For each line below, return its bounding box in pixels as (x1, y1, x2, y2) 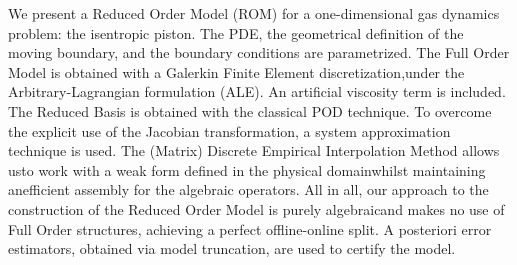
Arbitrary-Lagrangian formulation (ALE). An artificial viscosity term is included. (8, 81, 506, 102)
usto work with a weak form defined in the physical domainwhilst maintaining (8, 159, 486, 180)
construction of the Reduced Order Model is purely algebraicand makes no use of (8, 198, 505, 219)
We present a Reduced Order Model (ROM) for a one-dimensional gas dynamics (8, 3, 500, 23)
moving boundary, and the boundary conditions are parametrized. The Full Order (8, 42, 510, 63)
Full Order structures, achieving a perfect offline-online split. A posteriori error (8, 218, 492, 239)
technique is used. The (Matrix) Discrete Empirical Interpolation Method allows (8, 140, 500, 161)
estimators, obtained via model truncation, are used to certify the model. (8, 238, 456, 259)
